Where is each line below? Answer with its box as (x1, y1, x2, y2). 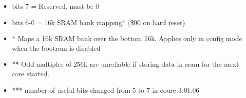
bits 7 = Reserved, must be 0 (12, 1, 99, 11)
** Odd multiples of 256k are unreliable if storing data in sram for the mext (12, 59, 239, 69)
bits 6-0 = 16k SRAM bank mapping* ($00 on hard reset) (12, 17, 185, 27)
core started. (12, 68, 50, 78)
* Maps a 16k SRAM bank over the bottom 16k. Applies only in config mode (12, 33, 242, 43)
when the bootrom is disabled (12, 42, 101, 53)
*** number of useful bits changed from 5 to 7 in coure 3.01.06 (12, 84, 199, 95)
